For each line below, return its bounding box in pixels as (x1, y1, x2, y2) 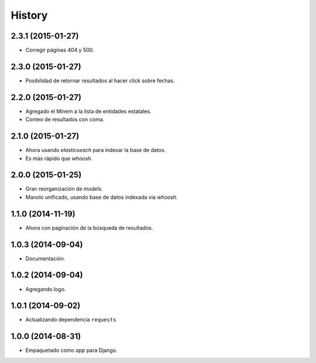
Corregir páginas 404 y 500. (25, 47, 94, 54)
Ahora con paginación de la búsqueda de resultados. (25, 224, 153, 231)
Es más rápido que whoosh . (25, 155, 93, 162)
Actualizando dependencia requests (25, 316, 116, 323)
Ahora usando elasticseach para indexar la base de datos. (25, 147, 166, 154)
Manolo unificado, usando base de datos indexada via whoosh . (25, 193, 178, 200)
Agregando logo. (25, 285, 66, 292)
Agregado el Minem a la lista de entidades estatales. (25, 108, 152, 115)
